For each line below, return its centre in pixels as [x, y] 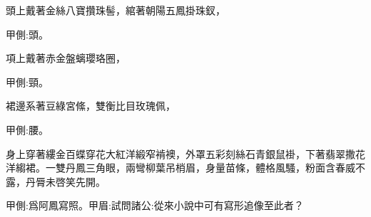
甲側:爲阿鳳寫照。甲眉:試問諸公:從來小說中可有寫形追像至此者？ [155, 205]
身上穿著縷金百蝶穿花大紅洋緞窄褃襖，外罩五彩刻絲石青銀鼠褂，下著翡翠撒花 [185, 153]
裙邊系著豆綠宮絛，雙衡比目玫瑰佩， [91, 106]
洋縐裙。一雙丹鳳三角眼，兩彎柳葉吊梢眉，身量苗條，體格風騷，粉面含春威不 [185, 168]
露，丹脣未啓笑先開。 [56, 181]
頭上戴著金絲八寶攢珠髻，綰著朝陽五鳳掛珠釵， [116, 10]
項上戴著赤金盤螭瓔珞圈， [66, 58]
